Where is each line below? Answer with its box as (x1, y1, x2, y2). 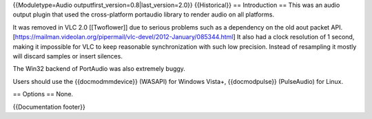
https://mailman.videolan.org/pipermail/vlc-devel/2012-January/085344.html (14, 33, 234, 41)
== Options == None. (12, 90, 74, 98)
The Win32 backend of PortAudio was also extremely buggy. (12, 65, 186, 73)
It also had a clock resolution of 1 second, (236, 33, 355, 41)
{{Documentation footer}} (12, 102, 85, 111)
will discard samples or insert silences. (12, 52, 123, 60)
